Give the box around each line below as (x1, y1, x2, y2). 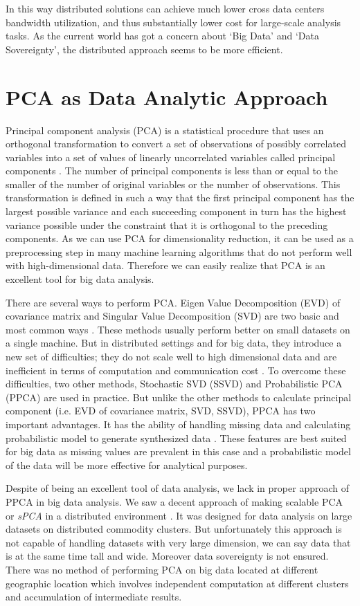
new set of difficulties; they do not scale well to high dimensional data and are (6, 349, 337, 363)
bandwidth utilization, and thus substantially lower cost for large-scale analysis (6, 15, 341, 29)
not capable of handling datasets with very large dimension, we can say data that (6, 535, 351, 549)
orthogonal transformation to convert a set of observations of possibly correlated (6, 136, 346, 151)
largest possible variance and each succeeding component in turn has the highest (6, 204, 347, 219)
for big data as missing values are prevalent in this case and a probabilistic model (6, 444, 351, 459)
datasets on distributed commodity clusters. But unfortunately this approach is (6, 522, 342, 536)
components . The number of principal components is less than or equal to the (6, 163, 338, 178)
